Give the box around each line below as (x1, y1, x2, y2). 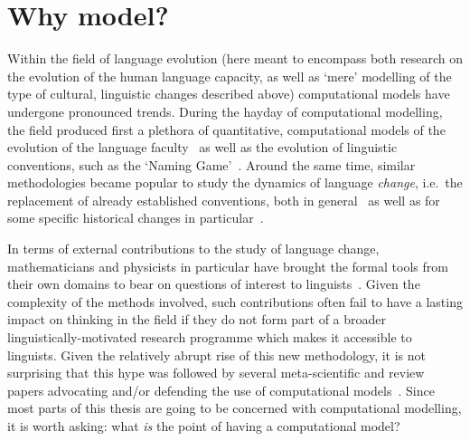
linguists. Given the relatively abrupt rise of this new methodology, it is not (7, 345, 427, 364)
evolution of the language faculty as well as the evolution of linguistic (7, 138, 398, 157)
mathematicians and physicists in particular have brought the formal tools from (7, 256, 448, 275)
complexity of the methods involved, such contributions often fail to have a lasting (7, 292, 463, 311)
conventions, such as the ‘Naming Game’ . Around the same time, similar (7, 155, 416, 174)
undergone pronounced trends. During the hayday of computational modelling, (7, 101, 443, 120)
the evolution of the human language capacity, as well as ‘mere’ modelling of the (7, 66, 452, 85)
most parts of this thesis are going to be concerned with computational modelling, (7, 398, 462, 417)
